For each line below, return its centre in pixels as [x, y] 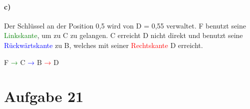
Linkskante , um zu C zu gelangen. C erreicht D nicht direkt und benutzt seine [124, 35]
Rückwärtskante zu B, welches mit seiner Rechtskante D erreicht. [104, 45]
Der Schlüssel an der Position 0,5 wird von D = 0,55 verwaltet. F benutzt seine [125, 25]
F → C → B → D [31, 62]
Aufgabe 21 [44, 96]
